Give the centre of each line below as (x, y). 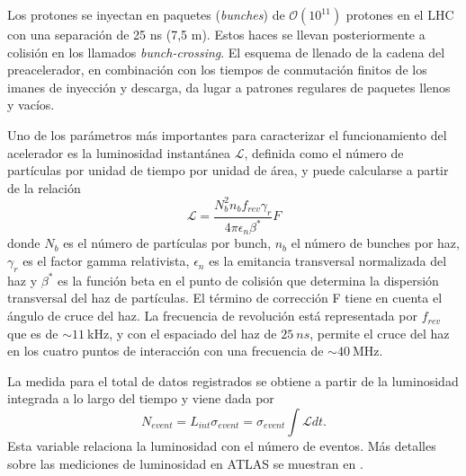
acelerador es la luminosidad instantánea (119, 152)
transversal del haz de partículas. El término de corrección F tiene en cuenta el (225, 298)
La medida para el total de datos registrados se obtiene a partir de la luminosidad (233, 380)
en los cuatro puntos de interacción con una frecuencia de (166, 351)
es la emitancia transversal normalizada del (328, 261)
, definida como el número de (324, 152)
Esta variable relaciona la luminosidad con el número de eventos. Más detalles (222, 446)
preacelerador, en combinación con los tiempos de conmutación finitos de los (217, 70)
